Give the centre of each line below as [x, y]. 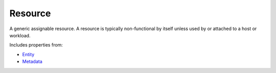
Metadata [32, 62]
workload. [20, 35]
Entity [28, 54]
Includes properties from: [36, 45]
